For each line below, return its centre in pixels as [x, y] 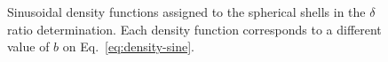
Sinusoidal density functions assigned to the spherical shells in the [186, 12]
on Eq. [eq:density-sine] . [128, 46]
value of [28, 46]
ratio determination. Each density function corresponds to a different [194, 29]
